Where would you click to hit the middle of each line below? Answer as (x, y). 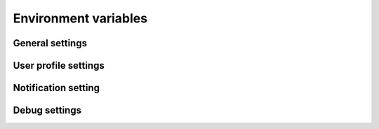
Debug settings (47, 110)
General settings (50, 43)
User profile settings (59, 66)
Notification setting (56, 88)
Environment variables (80, 18)
